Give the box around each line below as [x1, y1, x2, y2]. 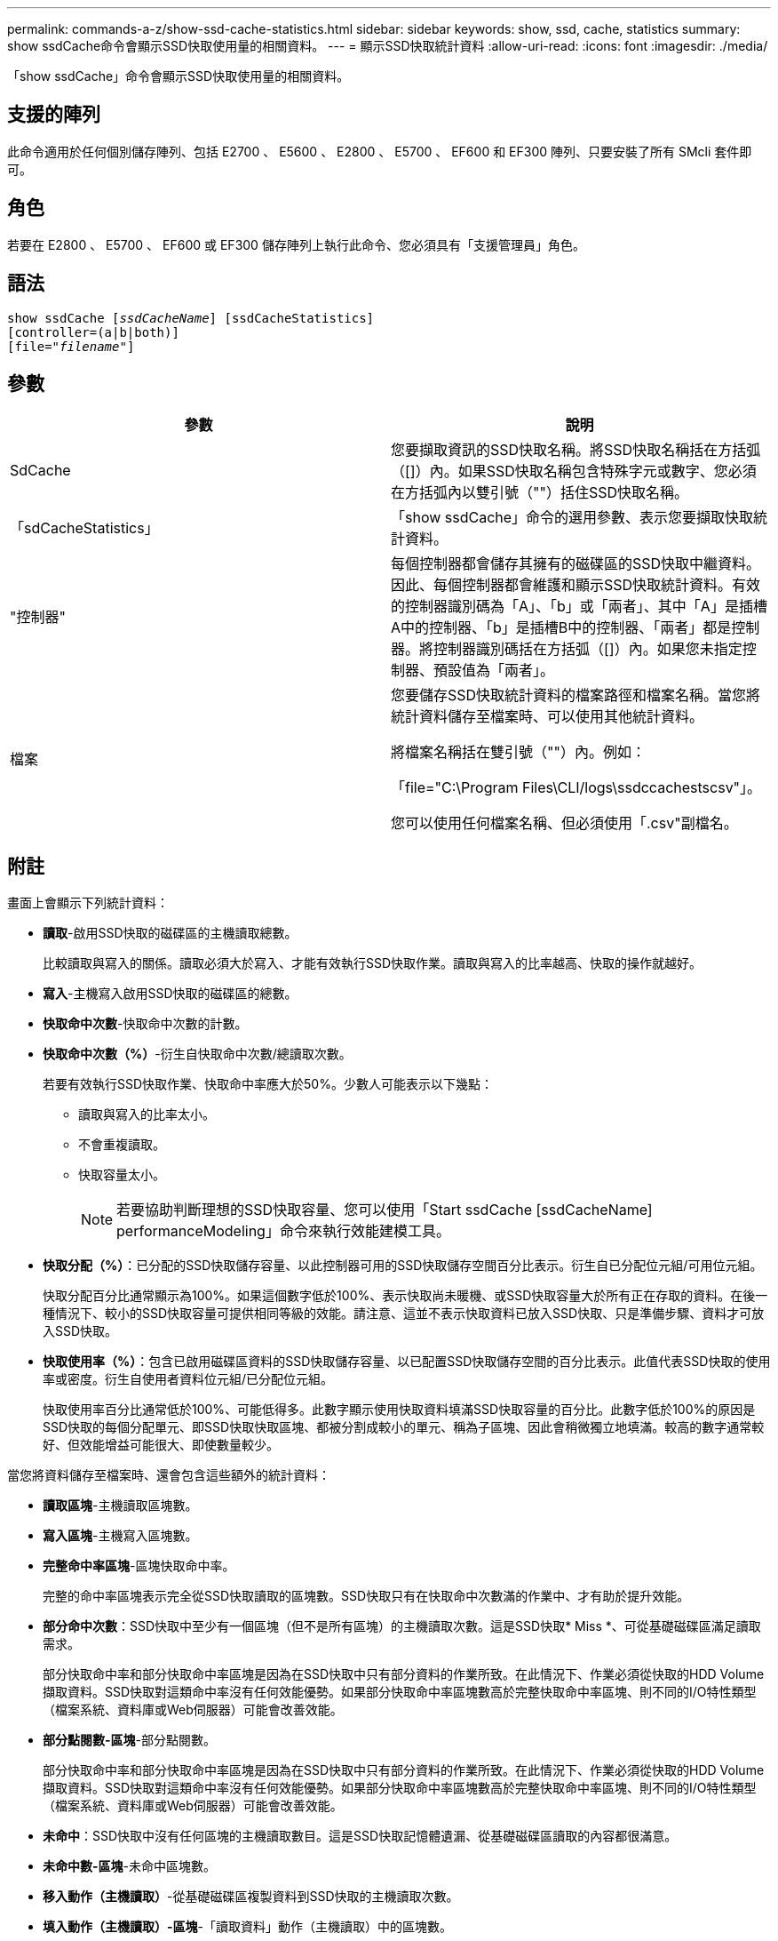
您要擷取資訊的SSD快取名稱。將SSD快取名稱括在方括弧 [391, 441, 761, 459]
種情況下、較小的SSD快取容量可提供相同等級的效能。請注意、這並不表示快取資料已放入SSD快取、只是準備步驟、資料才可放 [43, 1306, 765, 1322]
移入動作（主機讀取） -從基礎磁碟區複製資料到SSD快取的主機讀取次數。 [43, 1889, 459, 1905]
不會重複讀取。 [78, 1137, 165, 1153]
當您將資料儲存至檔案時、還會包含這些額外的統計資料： [7, 1467, 330, 1483]
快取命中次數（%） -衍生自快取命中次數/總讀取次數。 [43, 1046, 352, 1062]
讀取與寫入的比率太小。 [78, 1106, 215, 1122]
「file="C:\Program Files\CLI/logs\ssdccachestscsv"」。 [391, 779, 762, 797]
